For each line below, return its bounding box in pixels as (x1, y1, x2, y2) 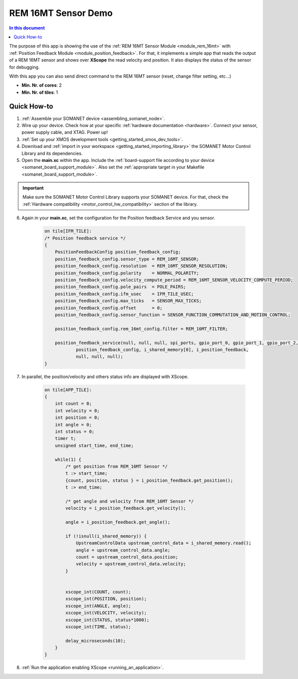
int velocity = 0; (55, 407, 100, 413)
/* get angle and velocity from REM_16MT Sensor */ (65, 498, 194, 504)
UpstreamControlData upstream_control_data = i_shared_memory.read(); (75, 541, 252, 546)
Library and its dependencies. (21, 150, 83, 156)
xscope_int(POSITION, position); (65, 596, 147, 602)
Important (22, 185, 44, 191)
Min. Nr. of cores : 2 (21, 82, 62, 88)
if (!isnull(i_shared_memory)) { (65, 533, 147, 539)
